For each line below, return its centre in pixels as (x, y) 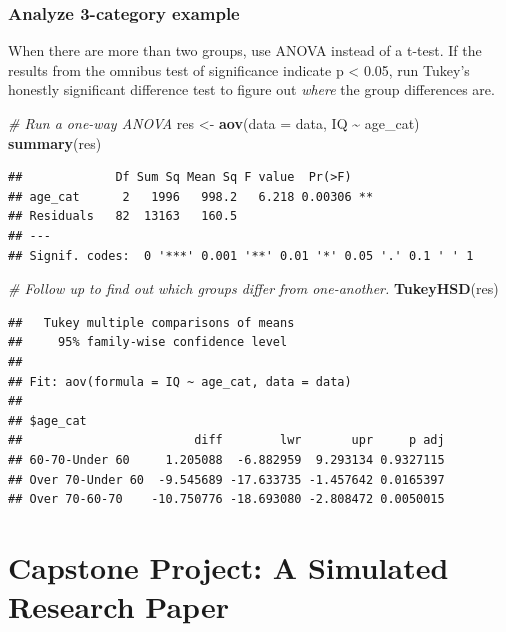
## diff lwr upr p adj (226, 440)
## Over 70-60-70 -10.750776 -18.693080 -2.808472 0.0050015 (226, 499)
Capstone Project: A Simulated (228, 566)
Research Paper (118, 606)
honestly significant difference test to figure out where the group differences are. (251, 89)
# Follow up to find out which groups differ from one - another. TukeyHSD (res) (253, 288)
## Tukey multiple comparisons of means (151, 322)
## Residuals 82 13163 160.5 (123, 216)
